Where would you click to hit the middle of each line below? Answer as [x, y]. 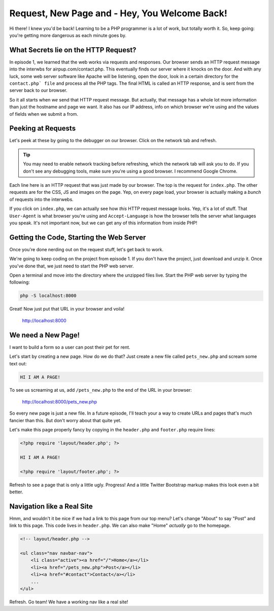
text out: [18, 363]
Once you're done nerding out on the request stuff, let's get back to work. [87, 249]
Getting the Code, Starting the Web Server [78, 237]
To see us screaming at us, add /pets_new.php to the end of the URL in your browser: [101, 390]
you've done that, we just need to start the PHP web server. [72, 266]
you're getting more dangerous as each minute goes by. [68, 35]
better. [16, 492]
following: [20, 282]
